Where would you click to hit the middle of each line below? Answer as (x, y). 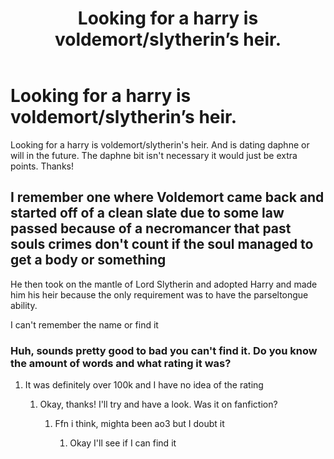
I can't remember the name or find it (84, 324)
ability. (24, 305)
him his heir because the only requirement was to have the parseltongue (159, 294)
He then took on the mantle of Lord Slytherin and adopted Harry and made (164, 284)
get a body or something (88, 260)
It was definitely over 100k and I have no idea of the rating (144, 385)
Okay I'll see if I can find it (123, 443)
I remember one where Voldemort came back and (167, 197)
